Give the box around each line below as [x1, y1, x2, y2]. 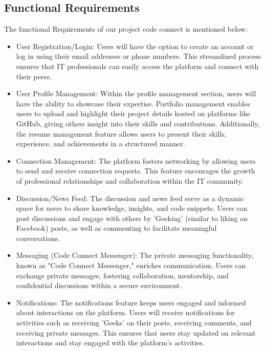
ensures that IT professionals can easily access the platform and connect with [16, 60, 259, 71]
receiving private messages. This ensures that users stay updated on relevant [16, 327, 256, 338]
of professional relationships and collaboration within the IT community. [16, 175, 244, 186]
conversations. [16, 232, 60, 243]
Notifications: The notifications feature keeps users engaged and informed [16, 297, 246, 308]
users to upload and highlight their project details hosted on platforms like [16, 108, 250, 119]
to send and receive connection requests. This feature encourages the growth [16, 165, 255, 176]
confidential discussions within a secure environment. [16, 280, 182, 291]
